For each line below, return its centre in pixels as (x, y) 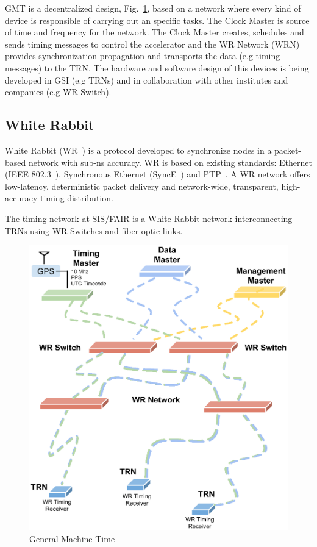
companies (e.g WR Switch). (58, 92)
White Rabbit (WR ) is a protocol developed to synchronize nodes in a (138, 150)
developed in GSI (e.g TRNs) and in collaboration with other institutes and (147, 80)
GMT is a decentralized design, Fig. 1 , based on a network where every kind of (153, 8)
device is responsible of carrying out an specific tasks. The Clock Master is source (157, 20)
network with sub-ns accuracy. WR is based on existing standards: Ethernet (170, 162)
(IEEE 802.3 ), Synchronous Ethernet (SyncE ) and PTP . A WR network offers (158, 174)
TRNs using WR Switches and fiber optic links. (94, 230)
